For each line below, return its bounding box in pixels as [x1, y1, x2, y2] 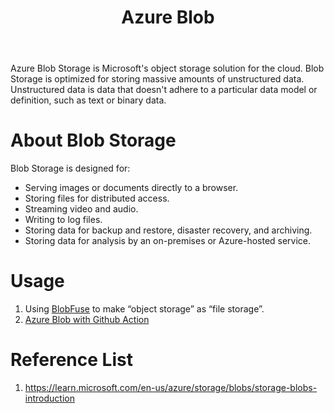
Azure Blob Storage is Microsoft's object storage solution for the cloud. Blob [10, 62, 325, 75]
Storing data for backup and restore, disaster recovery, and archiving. [24, 224, 313, 236]
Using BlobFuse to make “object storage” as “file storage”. [24, 303, 265, 315]
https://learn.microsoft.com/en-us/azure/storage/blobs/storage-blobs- [24, 382, 318, 393]
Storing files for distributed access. [24, 192, 170, 205]
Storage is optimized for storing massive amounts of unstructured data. [10, 73, 305, 85]
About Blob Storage [10, 129, 177, 152]
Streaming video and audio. [24, 203, 139, 215]
